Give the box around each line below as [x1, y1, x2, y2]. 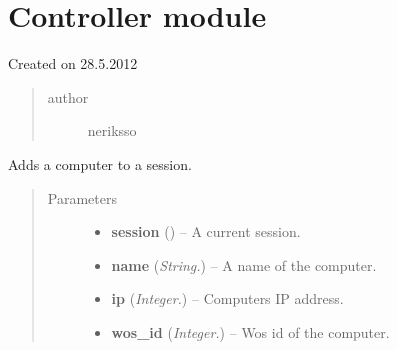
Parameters [47, 187, 117, 208]
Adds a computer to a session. [8, 153, 192, 174]
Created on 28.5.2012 [8, 53, 138, 74]
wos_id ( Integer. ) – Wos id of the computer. [111, 321, 390, 342]
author [47, 86, 89, 107]
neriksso [87, 120, 137, 141]
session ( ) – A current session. [111, 221, 301, 242]
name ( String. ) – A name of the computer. [111, 254, 377, 275]
